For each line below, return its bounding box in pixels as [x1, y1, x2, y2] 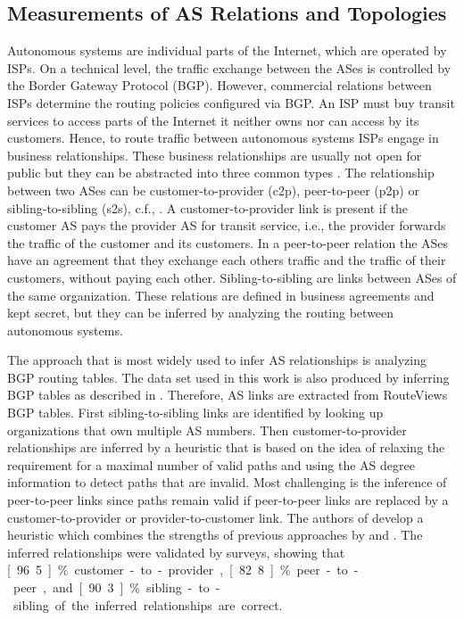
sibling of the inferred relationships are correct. [12, 595, 283, 614]
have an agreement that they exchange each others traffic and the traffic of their [7, 251, 446, 269]
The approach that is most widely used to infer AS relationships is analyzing [7, 351, 427, 369]
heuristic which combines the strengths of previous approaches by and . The [7, 525, 423, 544]
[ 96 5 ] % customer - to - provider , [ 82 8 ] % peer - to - [7, 560, 359, 579]
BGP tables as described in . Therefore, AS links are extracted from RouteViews [7, 385, 448, 404]
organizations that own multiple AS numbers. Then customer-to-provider [7, 420, 407, 439]
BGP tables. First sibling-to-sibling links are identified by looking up [7, 403, 384, 422]
